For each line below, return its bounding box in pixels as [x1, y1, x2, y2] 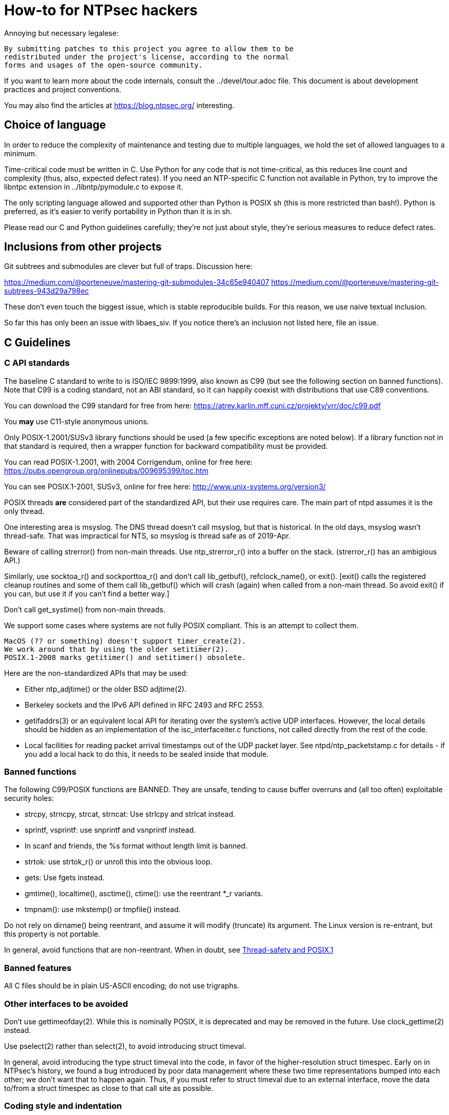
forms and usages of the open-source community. [4, 60, 203, 69]
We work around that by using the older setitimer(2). [4, 645, 229, 653]
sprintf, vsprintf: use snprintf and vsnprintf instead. [25, 825, 196, 835]
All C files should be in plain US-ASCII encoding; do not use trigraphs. [4, 981, 239, 990]
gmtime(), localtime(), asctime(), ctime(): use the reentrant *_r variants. [25, 889, 263, 898]
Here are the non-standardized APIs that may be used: [4, 668, 188, 677]
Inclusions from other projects [4, 240, 162, 254]
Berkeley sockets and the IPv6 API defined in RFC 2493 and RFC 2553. [25, 700, 264, 709]
